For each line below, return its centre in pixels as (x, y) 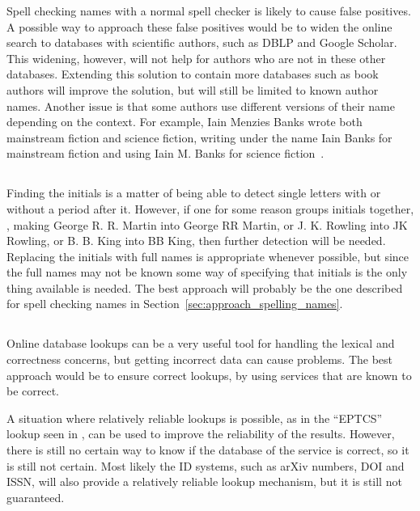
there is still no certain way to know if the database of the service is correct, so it (208, 450)
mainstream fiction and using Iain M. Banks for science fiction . (165, 153)
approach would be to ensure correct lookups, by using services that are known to (209, 375)
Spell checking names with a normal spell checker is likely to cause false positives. (209, 11)
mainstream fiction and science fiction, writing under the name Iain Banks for (199, 137)
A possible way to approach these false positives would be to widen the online (199, 26)
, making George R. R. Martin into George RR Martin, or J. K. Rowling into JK (207, 224)
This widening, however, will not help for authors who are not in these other (196, 58)
